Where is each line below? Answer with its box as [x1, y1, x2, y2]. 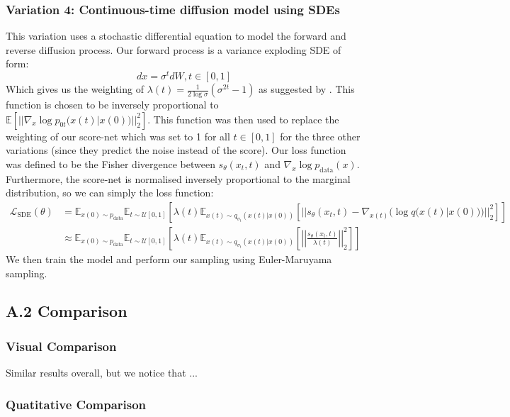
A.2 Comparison [6, 300, 127, 322]
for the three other [280, 128, 361, 143]
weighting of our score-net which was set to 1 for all [6, 128, 230, 143]
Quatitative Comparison [6, 395, 147, 413]
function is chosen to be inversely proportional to [6, 97, 219, 112]
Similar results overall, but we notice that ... [6, 365, 198, 380]
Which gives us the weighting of [6, 82, 144, 96]
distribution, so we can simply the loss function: [6, 185, 214, 200]
